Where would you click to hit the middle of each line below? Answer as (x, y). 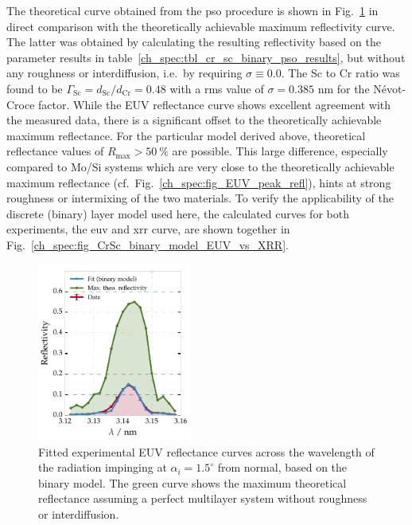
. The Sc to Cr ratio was (340, 73)
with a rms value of (217, 88)
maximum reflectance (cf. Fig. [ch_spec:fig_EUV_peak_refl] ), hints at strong (199, 182)
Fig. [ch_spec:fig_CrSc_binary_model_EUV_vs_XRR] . (148, 244)
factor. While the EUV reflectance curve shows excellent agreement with (215, 104)
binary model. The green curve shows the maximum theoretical (192, 482)
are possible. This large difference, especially (280, 151)
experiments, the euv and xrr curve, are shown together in (148, 229)
